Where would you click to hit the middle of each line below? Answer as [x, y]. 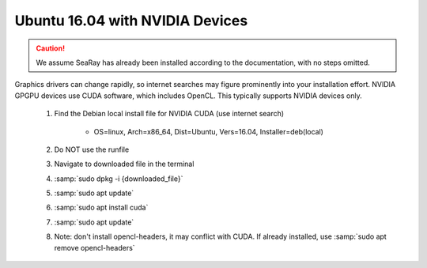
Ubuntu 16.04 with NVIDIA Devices [131, 21]
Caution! [51, 48]
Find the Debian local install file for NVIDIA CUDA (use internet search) [169, 114]
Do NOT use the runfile [92, 149]
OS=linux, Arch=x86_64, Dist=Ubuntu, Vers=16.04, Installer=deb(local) [209, 131]
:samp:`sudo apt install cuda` [101, 208]
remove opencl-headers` [94, 247]
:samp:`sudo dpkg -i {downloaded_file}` [119, 179]
